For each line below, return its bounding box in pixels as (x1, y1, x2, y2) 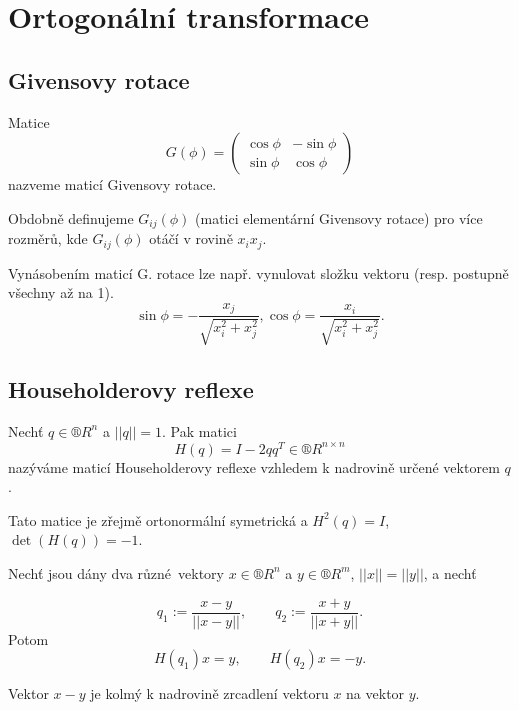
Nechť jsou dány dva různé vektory (8, 562, 224, 583)
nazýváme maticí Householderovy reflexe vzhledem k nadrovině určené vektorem (8, 456, 500, 477)
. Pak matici (162, 420, 237, 441)
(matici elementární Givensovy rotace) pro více (195, 207, 483, 228)
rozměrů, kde (8, 228, 88, 249)
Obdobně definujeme (8, 207, 134, 228)
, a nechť (423, 562, 477, 583)
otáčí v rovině (149, 228, 233, 249)
